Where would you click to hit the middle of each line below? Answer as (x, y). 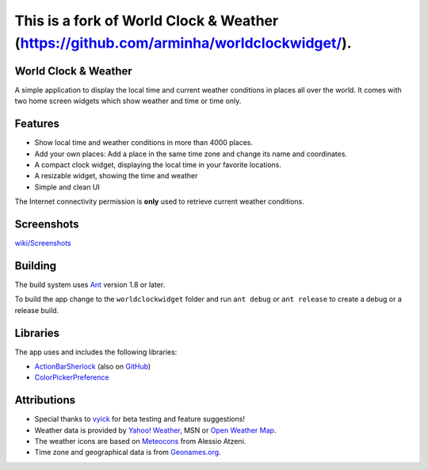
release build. (37, 310)
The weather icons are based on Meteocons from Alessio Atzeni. (140, 441)
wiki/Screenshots (43, 243)
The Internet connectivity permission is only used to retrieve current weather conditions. (159, 201)
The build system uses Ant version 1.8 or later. (90, 285)
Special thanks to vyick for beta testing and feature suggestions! (140, 419)
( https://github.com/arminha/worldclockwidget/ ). (183, 43)
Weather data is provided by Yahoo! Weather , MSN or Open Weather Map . (155, 430)
